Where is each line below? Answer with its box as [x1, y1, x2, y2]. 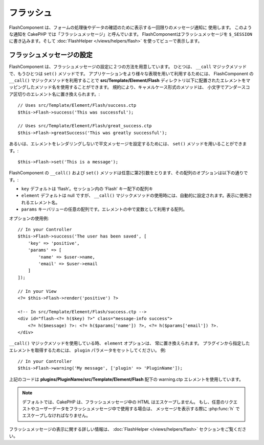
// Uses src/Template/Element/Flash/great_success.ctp [18, 123, 152, 129]
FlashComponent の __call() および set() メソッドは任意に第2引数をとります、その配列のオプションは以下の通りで [9, 170, 248, 176]
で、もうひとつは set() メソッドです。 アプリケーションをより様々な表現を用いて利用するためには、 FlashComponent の [9, 70, 254, 76]
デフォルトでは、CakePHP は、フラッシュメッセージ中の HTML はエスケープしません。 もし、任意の [22, 399, 225, 405]
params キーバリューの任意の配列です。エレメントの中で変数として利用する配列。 [21, 206, 188, 212]
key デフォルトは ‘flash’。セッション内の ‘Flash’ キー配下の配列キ [21, 186, 154, 192]
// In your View [18, 288, 57, 294]
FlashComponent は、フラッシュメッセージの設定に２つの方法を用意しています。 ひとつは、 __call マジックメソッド [9, 64, 247, 70]
